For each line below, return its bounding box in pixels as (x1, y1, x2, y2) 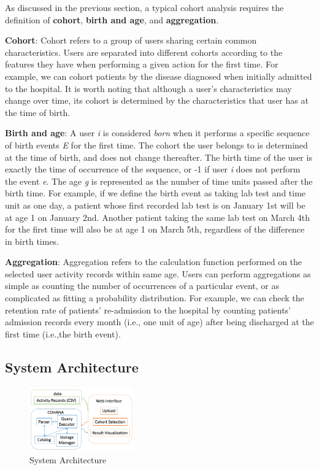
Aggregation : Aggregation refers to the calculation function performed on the (5, 255, 302, 268)
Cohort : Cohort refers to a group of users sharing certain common (5, 34, 257, 47)
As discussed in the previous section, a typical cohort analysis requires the (5, 1, 284, 13)
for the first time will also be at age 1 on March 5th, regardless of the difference (5, 223, 305, 236)
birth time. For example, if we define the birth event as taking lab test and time (5, 187, 306, 199)
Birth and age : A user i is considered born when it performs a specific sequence (5, 126, 310, 139)
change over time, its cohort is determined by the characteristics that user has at (5, 94, 309, 107)
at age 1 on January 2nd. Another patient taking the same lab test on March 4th (5, 210, 310, 223)
